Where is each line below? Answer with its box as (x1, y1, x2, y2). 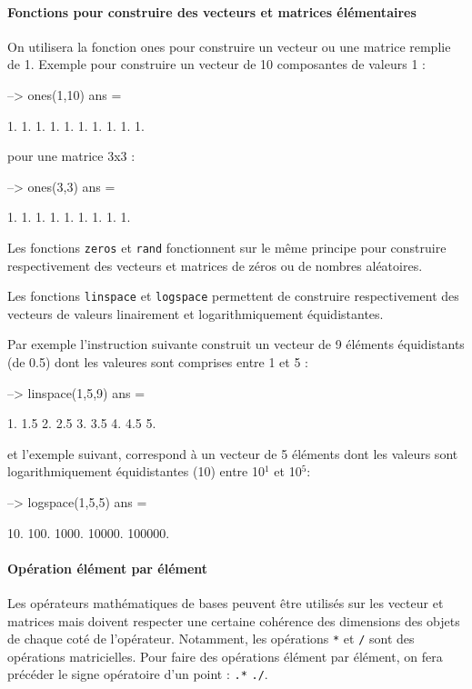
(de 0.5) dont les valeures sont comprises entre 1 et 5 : (7, 353, 308, 372)
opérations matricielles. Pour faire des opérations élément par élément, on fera (7, 646, 443, 665)
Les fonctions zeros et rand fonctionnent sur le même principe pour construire (7, 237, 447, 256)
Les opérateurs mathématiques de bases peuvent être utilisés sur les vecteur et (7, 594, 444, 612)
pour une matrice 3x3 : (7, 146, 136, 165)
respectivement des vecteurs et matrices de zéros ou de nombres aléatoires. (7, 255, 423, 275)
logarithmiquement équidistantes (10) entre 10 (7, 462, 265, 481)
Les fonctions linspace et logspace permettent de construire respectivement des (7, 286, 459, 305)
